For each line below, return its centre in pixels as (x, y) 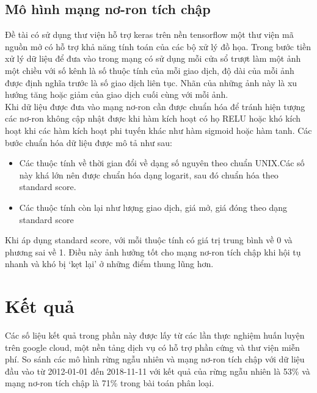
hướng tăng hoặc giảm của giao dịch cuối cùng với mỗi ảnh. (117, 94)
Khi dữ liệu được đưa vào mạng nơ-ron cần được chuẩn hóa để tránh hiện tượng (155, 106)
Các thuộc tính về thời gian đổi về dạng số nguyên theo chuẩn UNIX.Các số (162, 163)
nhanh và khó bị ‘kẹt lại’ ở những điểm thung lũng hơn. (109, 264)
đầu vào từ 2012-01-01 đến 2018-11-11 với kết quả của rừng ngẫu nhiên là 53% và (158, 371)
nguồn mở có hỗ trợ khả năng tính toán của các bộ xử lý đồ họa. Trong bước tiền (158, 46)
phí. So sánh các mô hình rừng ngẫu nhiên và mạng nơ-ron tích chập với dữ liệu (155, 359)
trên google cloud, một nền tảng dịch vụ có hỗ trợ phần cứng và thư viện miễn (152, 347)
